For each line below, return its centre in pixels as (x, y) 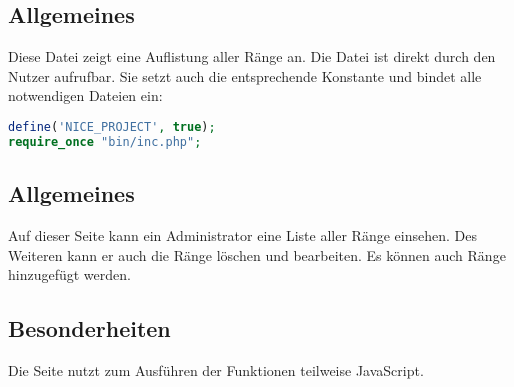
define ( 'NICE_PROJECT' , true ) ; (112, 126)
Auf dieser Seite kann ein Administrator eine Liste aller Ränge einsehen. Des (242, 234)
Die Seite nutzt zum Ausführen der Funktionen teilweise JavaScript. (216, 369)
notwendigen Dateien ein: (85, 95)
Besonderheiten (89, 328)
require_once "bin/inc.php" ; (105, 141)
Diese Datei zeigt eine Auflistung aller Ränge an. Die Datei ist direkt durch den (252, 56)
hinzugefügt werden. (69, 274)
